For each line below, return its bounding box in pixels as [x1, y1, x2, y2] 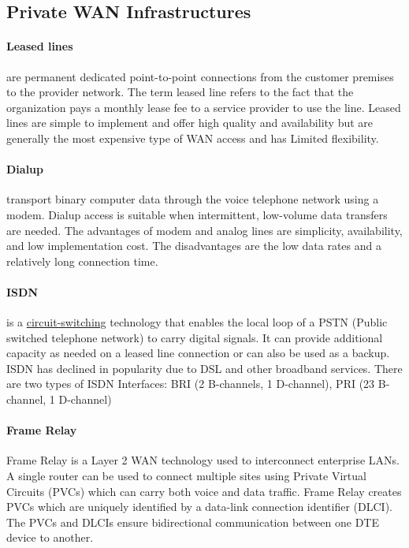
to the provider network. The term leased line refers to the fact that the [6, 84, 354, 100]
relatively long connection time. [6, 252, 158, 269]
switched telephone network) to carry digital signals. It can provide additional [6, 329, 383, 345]
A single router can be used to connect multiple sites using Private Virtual [6, 468, 366, 484]
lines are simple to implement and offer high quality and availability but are [6, 114, 374, 131]
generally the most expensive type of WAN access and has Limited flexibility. [6, 129, 379, 146]
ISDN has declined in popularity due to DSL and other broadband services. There [6, 360, 403, 376]
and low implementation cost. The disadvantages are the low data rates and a [6, 237, 381, 254]
